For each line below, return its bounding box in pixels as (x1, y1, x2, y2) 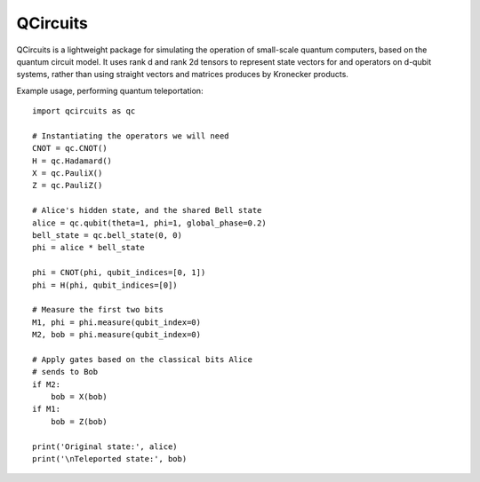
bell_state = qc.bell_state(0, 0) (32, 231, 182, 241)
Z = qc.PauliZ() (32, 180, 103, 191)
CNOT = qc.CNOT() (32, 143, 108, 154)
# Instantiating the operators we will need (32, 130, 230, 141)
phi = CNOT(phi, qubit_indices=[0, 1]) (32, 267, 206, 278)
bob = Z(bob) (50, 416, 108, 426)
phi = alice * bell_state (32, 242, 146, 253)
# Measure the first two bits (32, 304, 164, 315)
